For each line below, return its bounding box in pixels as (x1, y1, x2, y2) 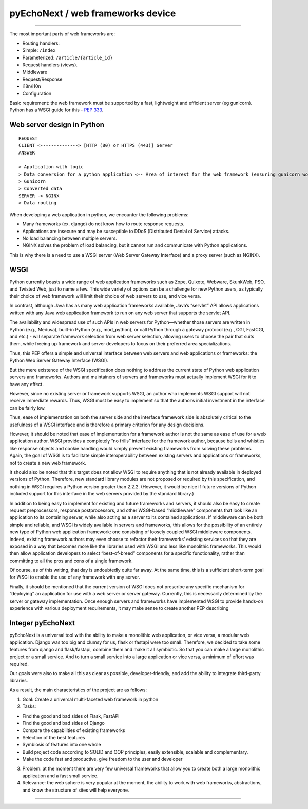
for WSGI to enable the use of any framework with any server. (9, 574, 141, 580)
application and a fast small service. (22, 773, 99, 779)
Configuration (22, 90, 52, 97)
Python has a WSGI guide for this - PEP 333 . (9, 107, 104, 113)
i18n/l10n (22, 83, 41, 89)
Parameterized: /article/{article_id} (22, 54, 113, 61)
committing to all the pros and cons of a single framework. (9, 557, 133, 564)
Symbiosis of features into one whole (22, 742, 101, 748)
